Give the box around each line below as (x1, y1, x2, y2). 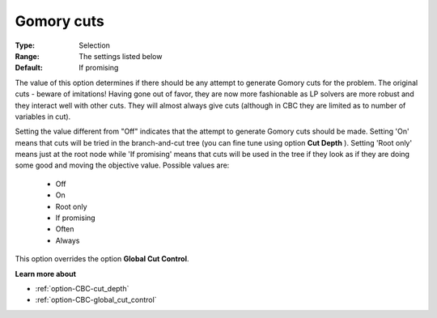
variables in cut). (15, 112, 71, 121)
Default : (15, 63, 44, 73)
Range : (15, 51, 40, 61)
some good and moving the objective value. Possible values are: (15, 160, 230, 170)
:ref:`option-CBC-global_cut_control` (35, 295, 157, 305)
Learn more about (15, 269, 77, 278)
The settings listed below (78, 51, 163, 61)
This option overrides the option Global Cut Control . (15, 254, 189, 264)
